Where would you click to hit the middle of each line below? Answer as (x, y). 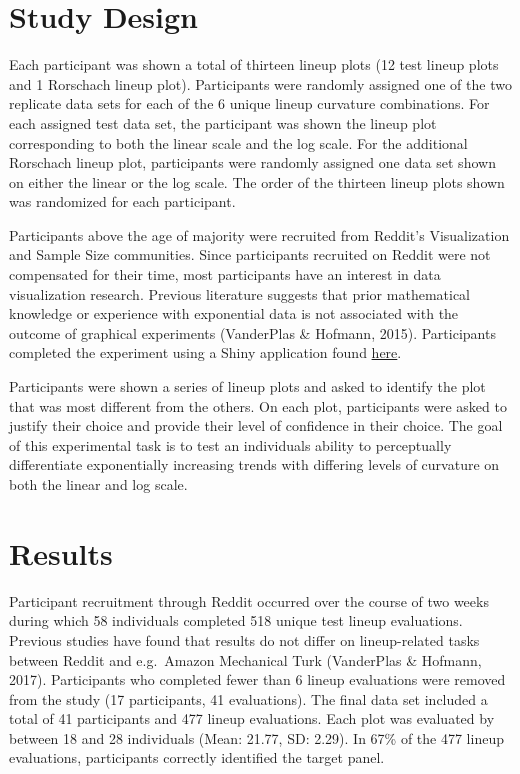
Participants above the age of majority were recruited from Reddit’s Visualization (259, 234)
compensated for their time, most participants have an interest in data (225, 274)
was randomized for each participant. (122, 201)
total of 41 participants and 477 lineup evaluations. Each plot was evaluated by (252, 718)
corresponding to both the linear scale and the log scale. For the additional (238, 142)
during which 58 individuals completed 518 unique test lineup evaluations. (236, 620)
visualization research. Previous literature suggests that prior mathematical (239, 293)
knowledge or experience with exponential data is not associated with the (234, 313)
